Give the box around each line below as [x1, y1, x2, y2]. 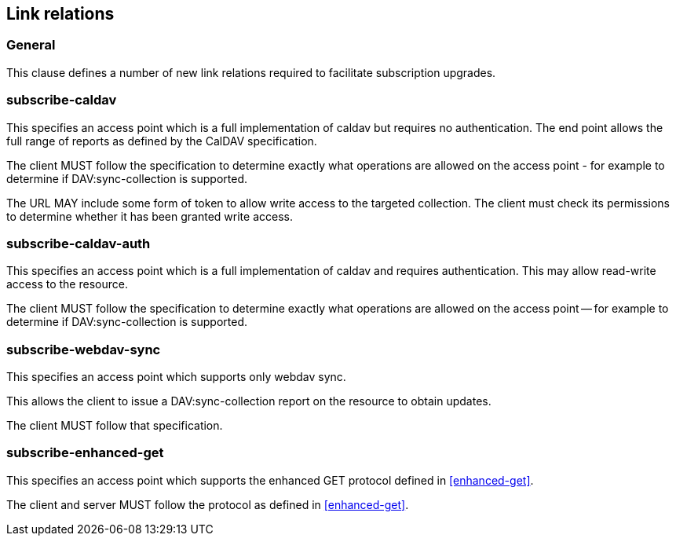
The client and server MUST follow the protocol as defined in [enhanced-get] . [6, 497, 409, 511]
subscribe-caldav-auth [6, 235, 151, 251]
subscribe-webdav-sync [6, 341, 161, 357]
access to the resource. [6, 277, 128, 291]
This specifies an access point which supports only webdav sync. [6, 370, 346, 384]
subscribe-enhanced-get [6, 445, 164, 461]
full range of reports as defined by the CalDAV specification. [6, 134, 317, 148]
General [6, 37, 56, 53]
